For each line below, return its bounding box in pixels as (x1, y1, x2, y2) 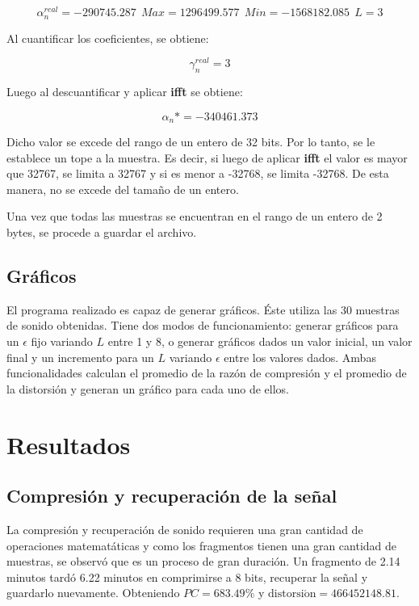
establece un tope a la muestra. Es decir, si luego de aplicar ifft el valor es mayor (6, 149, 408, 166)
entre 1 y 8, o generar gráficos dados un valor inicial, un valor (107, 333, 413, 349)
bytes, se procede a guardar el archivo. (6, 224, 197, 241)
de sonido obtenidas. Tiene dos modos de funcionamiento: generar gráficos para (6, 317, 399, 334)
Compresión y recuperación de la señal (6, 483, 337, 508)
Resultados (6, 427, 131, 461)
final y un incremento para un (6, 348, 154, 365)
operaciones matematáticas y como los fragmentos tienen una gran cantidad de (6, 537, 396, 553)
